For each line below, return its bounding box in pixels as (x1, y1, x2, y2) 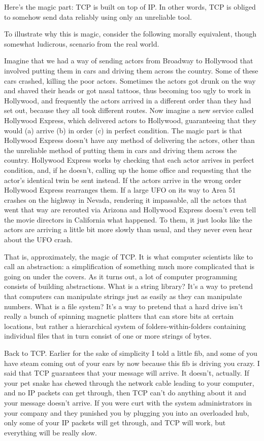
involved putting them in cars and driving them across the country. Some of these (4, 65, 258, 76)
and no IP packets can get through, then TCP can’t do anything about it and (4, 387, 246, 398)
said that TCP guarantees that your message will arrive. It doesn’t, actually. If (4, 367, 249, 378)
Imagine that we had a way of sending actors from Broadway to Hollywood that (4, 55, 253, 66)
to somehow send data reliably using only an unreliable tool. (4, 11, 192, 22)
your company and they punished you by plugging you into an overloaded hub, (4, 407, 249, 418)
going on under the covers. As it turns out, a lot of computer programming (4, 271, 237, 281)
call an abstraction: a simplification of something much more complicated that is (4, 261, 255, 272)
